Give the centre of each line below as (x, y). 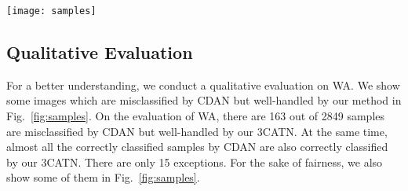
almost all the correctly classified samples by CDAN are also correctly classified (197, 147)
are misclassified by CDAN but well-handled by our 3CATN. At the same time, (197, 131)
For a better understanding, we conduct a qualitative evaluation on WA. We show (203, 84)
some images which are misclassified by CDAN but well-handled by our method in (204, 100)
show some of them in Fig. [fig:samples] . (103, 177)
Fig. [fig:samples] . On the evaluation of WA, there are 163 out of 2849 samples (196, 116)
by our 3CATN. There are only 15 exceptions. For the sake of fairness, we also (195, 162)
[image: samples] (51, 11)
